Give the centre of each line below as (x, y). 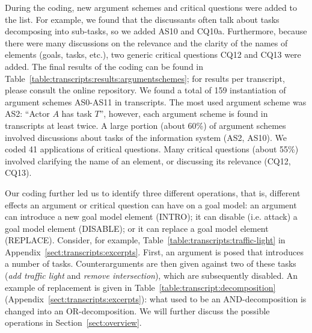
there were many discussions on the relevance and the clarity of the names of (146, 42)
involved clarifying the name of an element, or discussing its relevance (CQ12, (148, 160)
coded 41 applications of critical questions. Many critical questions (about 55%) (152, 149)
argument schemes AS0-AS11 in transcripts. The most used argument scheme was (156, 101)
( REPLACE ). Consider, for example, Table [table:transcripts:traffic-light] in (145, 240)
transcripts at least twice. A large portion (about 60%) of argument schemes (145, 125)
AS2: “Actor (27, 114)
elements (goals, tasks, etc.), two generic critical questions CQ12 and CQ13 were (153, 54)
